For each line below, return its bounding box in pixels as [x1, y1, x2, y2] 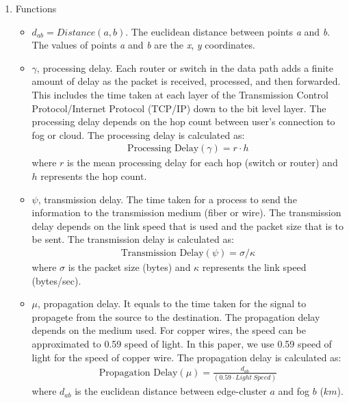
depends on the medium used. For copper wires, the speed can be [31, 323, 306, 337]
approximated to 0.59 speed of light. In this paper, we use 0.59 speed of [31, 336, 332, 350]
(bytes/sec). [31, 273, 81, 287]
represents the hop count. [40, 168, 147, 183]
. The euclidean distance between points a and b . [125, 24, 331, 38]
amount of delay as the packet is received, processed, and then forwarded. [31, 74, 341, 88]
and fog [278, 384, 310, 398]
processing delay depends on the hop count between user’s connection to [31, 114, 335, 129]
